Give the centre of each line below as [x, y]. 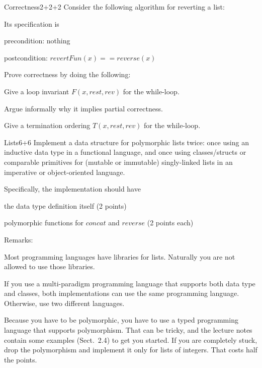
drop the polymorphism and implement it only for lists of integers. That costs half [131, 350]
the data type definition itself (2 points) [65, 205]
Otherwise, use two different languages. [64, 303]
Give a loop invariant [37, 91]
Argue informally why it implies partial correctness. [83, 108]
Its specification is [32, 23]
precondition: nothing [37, 41]
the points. [21, 359]
